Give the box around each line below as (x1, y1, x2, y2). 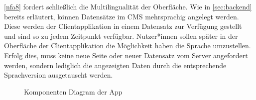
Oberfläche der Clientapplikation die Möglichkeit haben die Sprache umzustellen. (4, 40, 251, 51)
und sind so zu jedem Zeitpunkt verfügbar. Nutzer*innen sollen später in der (4, 30, 238, 41)
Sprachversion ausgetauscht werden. (4, 70, 113, 80)
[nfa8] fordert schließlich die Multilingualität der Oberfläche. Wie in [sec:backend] (4, 1, 252, 11)
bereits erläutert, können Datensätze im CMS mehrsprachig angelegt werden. (4, 11, 239, 21)
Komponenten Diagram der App (24, 86, 123, 97)
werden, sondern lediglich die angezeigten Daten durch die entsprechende (4, 60, 227, 70)
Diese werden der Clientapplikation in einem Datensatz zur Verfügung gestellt (4, 21, 242, 31)
